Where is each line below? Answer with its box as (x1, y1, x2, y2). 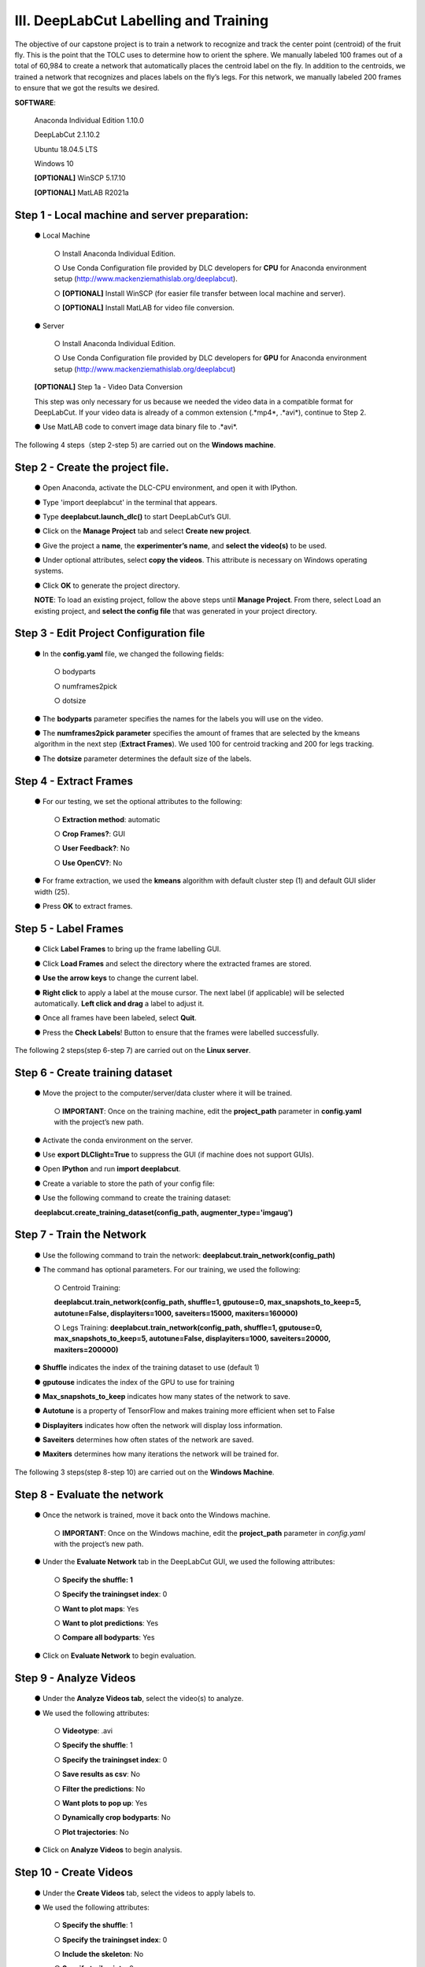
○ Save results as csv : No (54, 1770, 141, 1779)
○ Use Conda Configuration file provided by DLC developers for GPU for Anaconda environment (54, 353, 368, 363)
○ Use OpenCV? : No (54, 858, 123, 867)
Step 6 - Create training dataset (14, 1066, 173, 1079)
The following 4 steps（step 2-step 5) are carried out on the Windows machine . (14, 440, 276, 449)
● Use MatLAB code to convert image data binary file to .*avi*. (34, 422, 238, 432)
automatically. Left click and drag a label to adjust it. (34, 998, 205, 1008)
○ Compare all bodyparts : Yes (54, 1633, 155, 1642)
